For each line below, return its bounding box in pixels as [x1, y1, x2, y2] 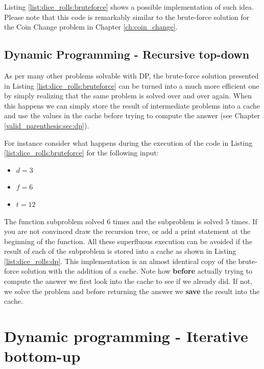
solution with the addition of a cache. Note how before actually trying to [21, 266, 253, 276]
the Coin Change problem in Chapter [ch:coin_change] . [4, 21, 178, 32]
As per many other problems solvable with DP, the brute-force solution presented [4, 70, 259, 81]
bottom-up [4, 346, 81, 366]
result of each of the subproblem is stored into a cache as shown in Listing [4, 246, 236, 256]
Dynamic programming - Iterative [4, 326, 248, 347]
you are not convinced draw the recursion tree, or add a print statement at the [4, 226, 251, 236]
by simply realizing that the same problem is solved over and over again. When [4, 90, 252, 101]
